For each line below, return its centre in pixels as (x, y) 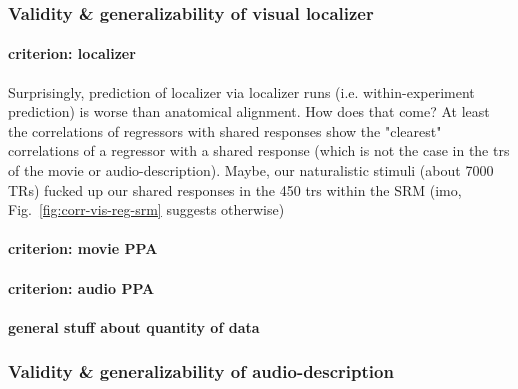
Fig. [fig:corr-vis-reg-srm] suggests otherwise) (146, 209)
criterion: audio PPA (81, 287)
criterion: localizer (72, 53)
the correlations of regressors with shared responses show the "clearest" (225, 130)
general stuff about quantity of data (134, 326)
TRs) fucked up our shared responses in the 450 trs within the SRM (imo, (235, 189)
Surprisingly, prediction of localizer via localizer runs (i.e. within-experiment (241, 91)
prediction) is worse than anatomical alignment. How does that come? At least (249, 111)
